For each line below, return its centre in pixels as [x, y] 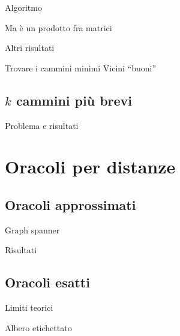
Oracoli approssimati [70, 204]
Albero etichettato [38, 327]
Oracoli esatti [47, 282]
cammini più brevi [74, 100]
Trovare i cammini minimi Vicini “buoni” [81, 67]
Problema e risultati [42, 125]
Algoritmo [23, 7]
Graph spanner [32, 229]
